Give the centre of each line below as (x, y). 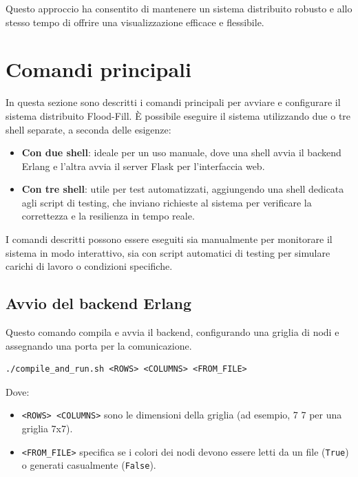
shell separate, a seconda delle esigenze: (88, 129)
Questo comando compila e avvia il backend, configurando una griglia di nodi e (172, 332)
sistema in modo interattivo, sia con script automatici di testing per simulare (168, 252)
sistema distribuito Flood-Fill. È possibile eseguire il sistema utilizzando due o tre (178, 115)
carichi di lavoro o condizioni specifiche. (89, 266)
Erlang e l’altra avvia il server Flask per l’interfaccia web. (143, 166)
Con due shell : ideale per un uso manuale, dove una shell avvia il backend (181, 152)
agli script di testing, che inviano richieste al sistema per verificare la (167, 202)
